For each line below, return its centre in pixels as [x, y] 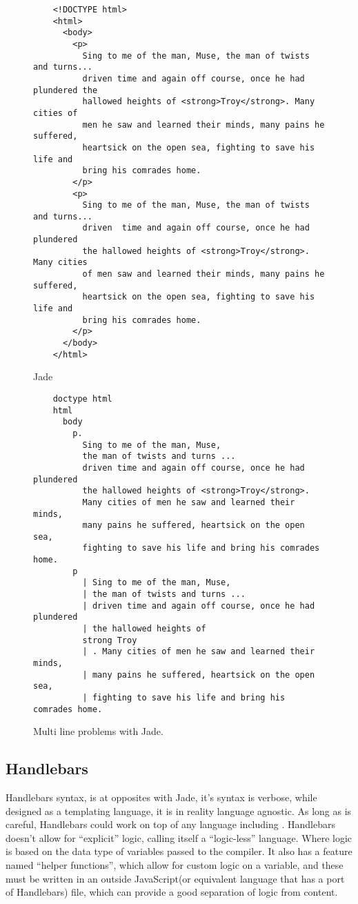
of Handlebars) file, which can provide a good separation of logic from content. [172, 892]
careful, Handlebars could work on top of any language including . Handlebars [170, 824]
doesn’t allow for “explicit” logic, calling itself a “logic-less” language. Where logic [179, 837]
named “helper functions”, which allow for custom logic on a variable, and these [175, 865]
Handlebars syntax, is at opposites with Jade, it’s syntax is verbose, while [161, 797]
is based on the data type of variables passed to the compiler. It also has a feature [179, 851]
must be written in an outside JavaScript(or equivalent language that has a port [175, 878]
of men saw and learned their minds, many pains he [203, 274]
